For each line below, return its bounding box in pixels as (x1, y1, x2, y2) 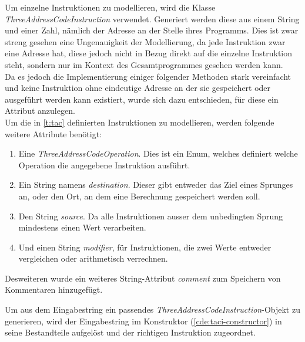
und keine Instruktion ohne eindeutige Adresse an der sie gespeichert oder (5, 82, 271, 94)
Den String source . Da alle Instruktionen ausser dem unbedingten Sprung (18, 209, 283, 222)
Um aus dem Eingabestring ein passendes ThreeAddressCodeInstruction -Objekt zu (5, 303, 300, 316)
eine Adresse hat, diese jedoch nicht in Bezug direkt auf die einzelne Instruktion (5, 47, 293, 59)
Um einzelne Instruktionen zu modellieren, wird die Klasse (5, 1, 216, 13)
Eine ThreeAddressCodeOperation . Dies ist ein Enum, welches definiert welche (18, 147, 298, 160)
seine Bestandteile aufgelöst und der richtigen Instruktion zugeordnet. (5, 326, 256, 338)
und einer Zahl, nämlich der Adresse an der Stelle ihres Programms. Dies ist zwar (5, 24, 299, 36)
